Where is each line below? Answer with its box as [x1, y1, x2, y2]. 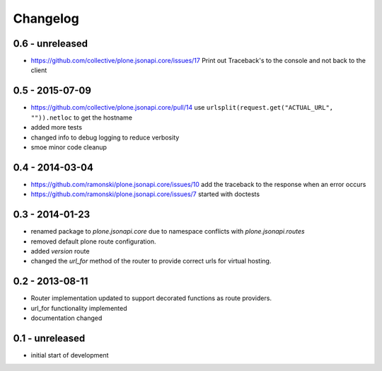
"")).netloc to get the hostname [30, 113, 132, 122]
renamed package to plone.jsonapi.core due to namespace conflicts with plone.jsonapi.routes [30, 227, 305, 236]
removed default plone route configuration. [30, 237, 156, 246]
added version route [30, 246, 90, 255]
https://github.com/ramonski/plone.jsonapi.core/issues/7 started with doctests [30, 190, 260, 198]
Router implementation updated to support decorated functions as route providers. [30, 294, 272, 302]
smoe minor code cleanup [30, 142, 108, 152]
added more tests [30, 123, 83, 132]
